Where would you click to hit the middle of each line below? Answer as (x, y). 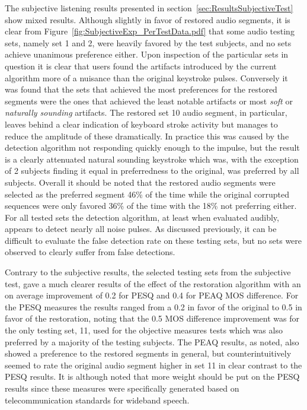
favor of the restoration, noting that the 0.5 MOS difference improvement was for (152, 318)
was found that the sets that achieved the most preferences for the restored (141, 89)
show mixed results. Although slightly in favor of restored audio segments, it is (148, 19)
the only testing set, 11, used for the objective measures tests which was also (144, 330)
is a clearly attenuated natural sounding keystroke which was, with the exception (152, 159)
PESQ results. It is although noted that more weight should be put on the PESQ (152, 376)
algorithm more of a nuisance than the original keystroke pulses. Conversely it (146, 77)
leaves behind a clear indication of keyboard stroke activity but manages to (141, 124)
